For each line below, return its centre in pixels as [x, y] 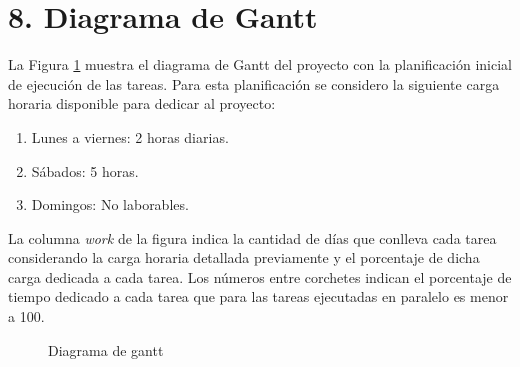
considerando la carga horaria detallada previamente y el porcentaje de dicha [244, 257]
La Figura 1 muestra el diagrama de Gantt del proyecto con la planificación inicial [260, 64]
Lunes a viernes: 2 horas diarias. [130, 136]
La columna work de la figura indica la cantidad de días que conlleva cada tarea [252, 237]
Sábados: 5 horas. [85, 170]
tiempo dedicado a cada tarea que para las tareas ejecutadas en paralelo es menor [258, 296]
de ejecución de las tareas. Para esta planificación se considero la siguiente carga [254, 83]
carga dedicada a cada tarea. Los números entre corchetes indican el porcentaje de [260, 276]
